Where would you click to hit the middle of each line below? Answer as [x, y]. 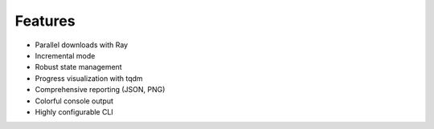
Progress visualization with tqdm [89, 78]
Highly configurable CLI [74, 111]
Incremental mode [65, 55]
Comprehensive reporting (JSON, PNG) [100, 90]
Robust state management [78, 67]
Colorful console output [74, 101]
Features [45, 21]
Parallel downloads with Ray [82, 45]
